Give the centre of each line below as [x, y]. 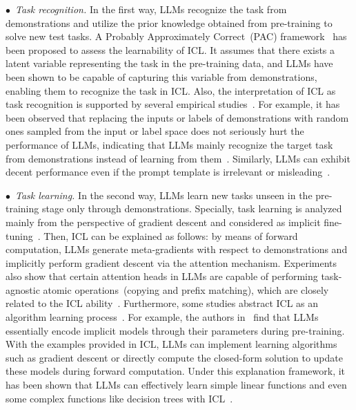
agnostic [23, 289]
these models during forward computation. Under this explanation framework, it [176, 371]
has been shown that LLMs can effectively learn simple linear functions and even [176, 385]
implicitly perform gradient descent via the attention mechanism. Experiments [171, 262]
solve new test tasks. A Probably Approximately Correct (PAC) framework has [176, 36]
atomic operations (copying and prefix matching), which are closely [186, 289]
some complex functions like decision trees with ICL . [119, 398]
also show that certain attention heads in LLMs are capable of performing [162, 276]
